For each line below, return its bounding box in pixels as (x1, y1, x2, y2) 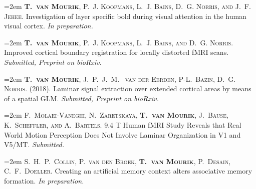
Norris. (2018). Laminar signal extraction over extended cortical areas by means (4, 83, 251, 94)
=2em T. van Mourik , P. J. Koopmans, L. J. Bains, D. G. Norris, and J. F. (4, 1, 251, 11)
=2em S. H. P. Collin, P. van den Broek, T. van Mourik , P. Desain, (4, 156, 231, 166)
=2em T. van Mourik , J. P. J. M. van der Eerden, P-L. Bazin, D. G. (4, 73, 236, 84)
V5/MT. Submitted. (4, 139, 65, 150)
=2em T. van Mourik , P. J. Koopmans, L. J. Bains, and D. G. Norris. (4, 37, 233, 47)
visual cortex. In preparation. (4, 20, 93, 31)
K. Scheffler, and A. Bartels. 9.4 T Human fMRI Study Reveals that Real (4, 119, 241, 130)
